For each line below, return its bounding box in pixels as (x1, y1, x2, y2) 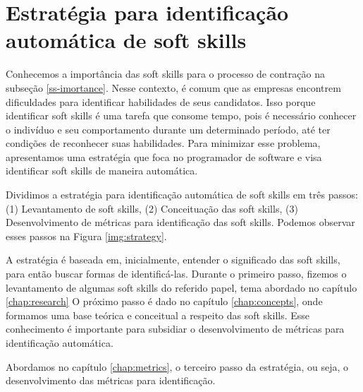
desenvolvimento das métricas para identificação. (6, 373, 216, 388)
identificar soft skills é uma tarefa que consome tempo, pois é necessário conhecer (6, 108, 357, 123)
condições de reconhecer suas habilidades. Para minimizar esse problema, (6, 136, 321, 150)
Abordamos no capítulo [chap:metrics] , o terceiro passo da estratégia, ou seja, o (6, 359, 348, 374)
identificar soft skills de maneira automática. (6, 163, 198, 178)
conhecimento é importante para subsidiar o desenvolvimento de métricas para (6, 321, 345, 336)
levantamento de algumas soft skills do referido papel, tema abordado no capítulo (6, 280, 357, 295)
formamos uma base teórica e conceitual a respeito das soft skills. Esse (6, 307, 310, 322)
